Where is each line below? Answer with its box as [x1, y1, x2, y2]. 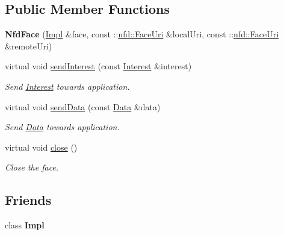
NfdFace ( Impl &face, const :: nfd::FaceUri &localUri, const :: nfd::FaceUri [5, 28, 279, 40]
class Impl [5, 219, 45, 231]
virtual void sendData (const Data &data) [5, 100, 161, 113]
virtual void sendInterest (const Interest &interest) [5, 60, 192, 72]
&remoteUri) [5, 39, 52, 52]
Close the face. [5, 161, 59, 174]
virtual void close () [5, 140, 78, 153]
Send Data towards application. [5, 121, 120, 133]
